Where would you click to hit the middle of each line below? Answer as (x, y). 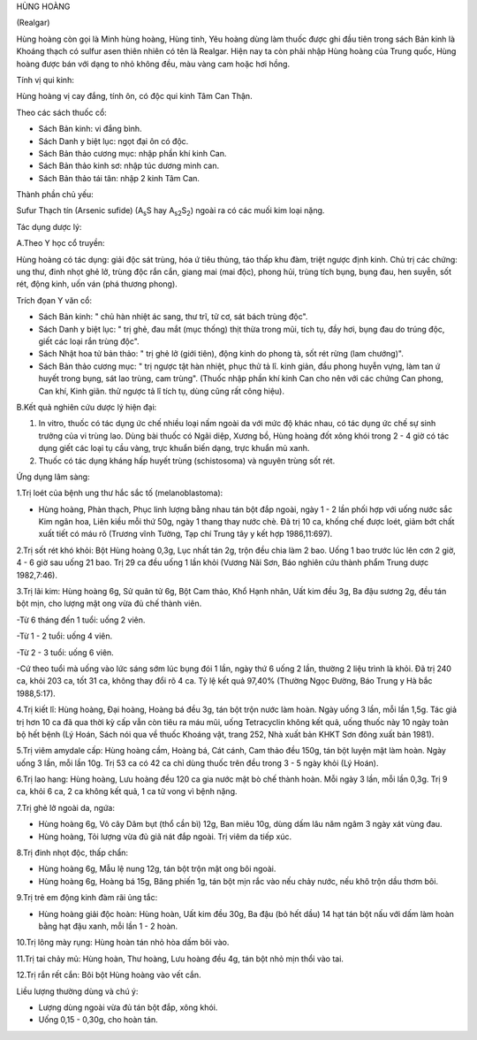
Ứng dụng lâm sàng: (53, 477)
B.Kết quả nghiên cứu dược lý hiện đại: (87, 407)
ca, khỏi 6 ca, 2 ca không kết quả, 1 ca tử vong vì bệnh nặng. (127, 791)
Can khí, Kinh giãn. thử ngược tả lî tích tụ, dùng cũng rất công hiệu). (161, 391)
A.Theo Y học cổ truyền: (61, 243)
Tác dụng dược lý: (49, 226)
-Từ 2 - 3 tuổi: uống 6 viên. (65, 652)
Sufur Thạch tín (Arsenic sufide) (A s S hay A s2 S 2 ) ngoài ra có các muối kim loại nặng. (170, 212)
